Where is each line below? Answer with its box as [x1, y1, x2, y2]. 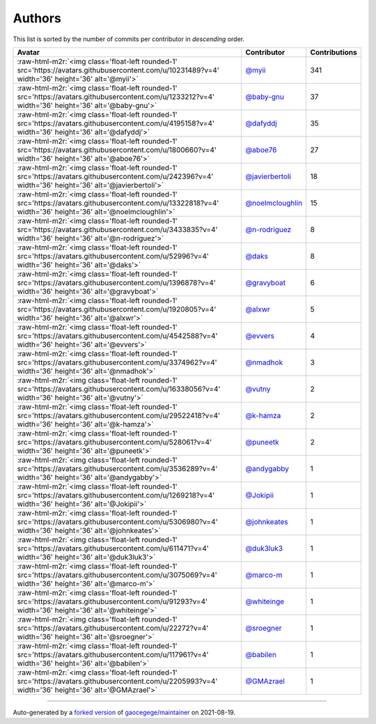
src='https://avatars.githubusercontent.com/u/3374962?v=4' [17, 357, 217, 367]
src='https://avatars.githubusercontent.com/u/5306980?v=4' [17, 516, 219, 526]
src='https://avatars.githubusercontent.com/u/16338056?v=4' [17, 384, 221, 394]
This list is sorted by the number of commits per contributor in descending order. [13, 35, 245, 43]
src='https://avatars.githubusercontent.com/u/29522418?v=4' [17, 410, 221, 420]
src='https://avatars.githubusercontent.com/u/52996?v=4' [17, 251, 209, 261]
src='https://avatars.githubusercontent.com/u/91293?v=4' [17, 596, 208, 606]
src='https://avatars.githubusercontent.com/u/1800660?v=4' [17, 145, 217, 155]
